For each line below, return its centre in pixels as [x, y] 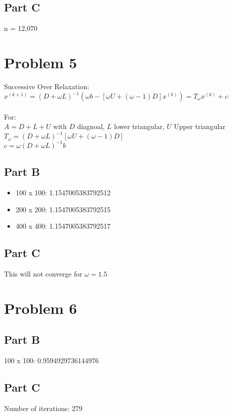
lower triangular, [139, 126]
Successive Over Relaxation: [47, 86]
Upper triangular [200, 126]
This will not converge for [43, 273]
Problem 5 [41, 62]
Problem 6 [41, 308]
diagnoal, [91, 126]
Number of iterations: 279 [43, 408]
